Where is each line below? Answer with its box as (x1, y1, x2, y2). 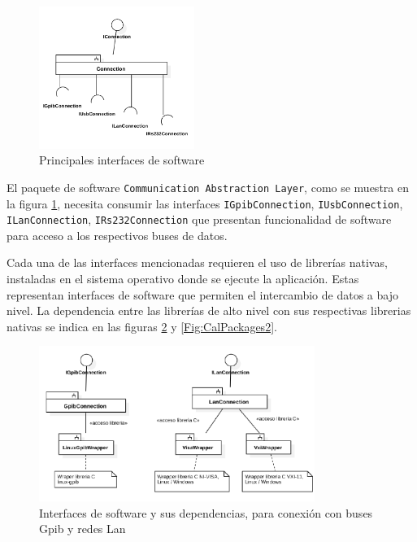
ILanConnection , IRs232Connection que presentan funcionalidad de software (7, 211, 392, 228)
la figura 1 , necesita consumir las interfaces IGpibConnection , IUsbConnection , (7, 195, 403, 212)
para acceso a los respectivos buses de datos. (7, 226, 228, 243)
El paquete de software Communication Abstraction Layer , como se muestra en (7, 178, 409, 195)
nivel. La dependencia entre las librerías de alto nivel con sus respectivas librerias (7, 302, 411, 319)
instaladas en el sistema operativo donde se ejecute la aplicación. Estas (7, 270, 359, 287)
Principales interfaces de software (39, 151, 205, 168)
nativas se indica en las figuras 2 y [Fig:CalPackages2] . (7, 317, 277, 334)
